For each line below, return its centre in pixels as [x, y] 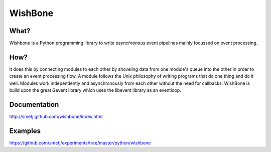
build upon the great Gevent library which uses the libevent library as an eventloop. [95, 90]
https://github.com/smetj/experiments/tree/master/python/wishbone [80, 142]
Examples [25, 131]
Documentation [34, 105]
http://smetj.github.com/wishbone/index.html [56, 117]
